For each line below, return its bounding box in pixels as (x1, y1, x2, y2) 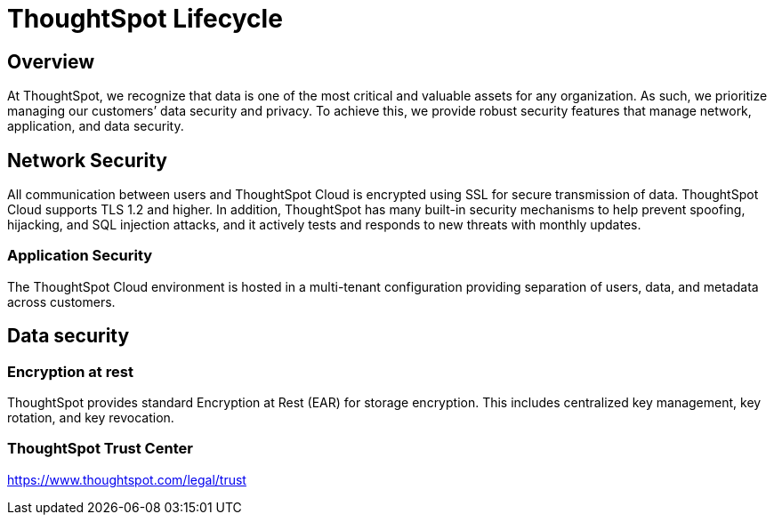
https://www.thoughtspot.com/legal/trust (7, 471, 246, 487)
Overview (7, 50, 95, 73)
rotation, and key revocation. (7, 409, 174, 425)
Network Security (7, 149, 167, 172)
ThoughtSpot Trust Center (7, 439, 193, 458)
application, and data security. (7, 118, 184, 134)
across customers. (7, 293, 116, 309)
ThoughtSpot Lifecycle (7, 4, 283, 34)
